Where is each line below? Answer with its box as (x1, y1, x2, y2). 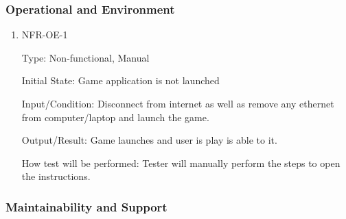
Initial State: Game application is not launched (21, 73, 220, 88)
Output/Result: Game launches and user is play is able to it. (21, 133, 277, 147)
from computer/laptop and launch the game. (21, 109, 209, 124)
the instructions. (21, 169, 91, 183)
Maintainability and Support (5, 198, 168, 215)
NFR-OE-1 (21, 27, 68, 42)
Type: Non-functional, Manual (21, 50, 150, 64)
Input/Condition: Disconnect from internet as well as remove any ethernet (21, 96, 334, 110)
